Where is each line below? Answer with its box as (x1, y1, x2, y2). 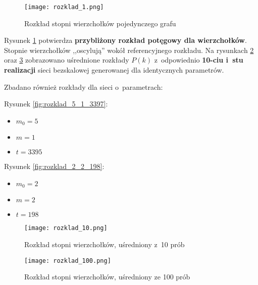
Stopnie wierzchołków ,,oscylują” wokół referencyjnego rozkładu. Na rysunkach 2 (4, 44, 254, 55)
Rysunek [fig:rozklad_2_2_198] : (4, 161, 105, 172)
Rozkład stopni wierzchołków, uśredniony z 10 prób (24, 239, 185, 249)
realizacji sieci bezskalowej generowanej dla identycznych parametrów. (4, 65, 224, 75)
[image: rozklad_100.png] (24, 257, 111, 264)
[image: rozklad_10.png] (24, 224, 108, 232)
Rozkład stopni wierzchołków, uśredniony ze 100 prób (24, 271, 190, 282)
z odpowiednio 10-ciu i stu (154, 54, 243, 65)
